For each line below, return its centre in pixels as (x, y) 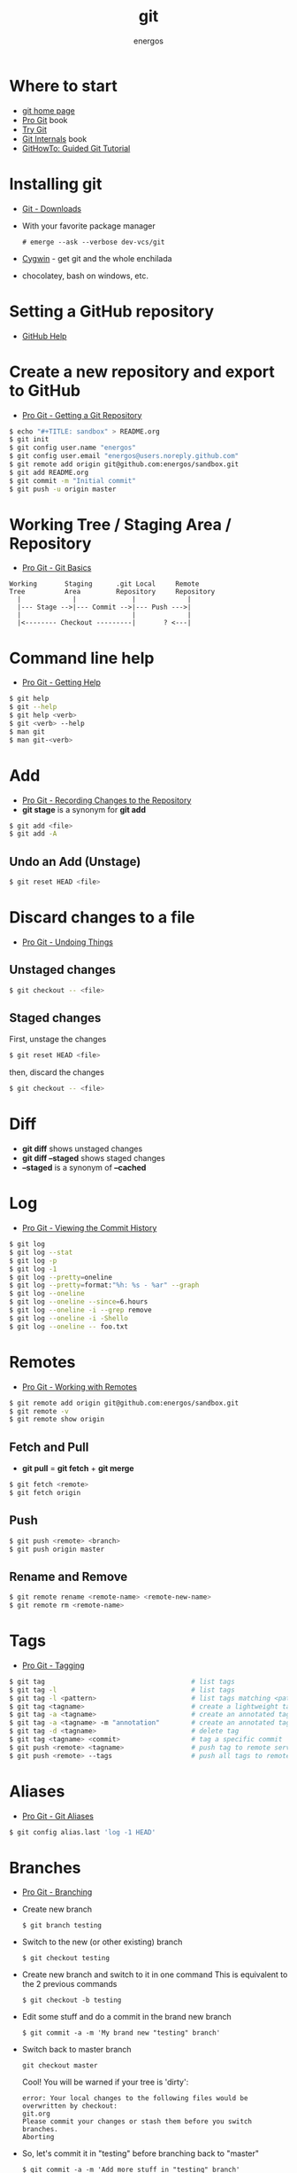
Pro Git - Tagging (53, 1665)
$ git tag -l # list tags (122, 1690)
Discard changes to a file (102, 918)
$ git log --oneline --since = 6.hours (79, 1302)
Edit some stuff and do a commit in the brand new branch (126, 2017)
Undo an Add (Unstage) (75, 861)
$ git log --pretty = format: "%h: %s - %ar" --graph (104, 1285)
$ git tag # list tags (122, 1681)
